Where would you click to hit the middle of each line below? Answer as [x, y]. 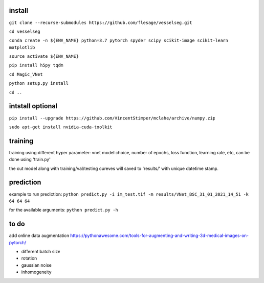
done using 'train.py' [30, 160]
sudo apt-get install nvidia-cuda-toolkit [61, 127]
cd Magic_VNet [26, 74]
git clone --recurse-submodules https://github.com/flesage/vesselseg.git [101, 23]
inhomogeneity [36, 272]
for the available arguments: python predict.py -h [64, 210]
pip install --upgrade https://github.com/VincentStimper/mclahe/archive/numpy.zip [112, 118]
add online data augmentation [39, 236]
